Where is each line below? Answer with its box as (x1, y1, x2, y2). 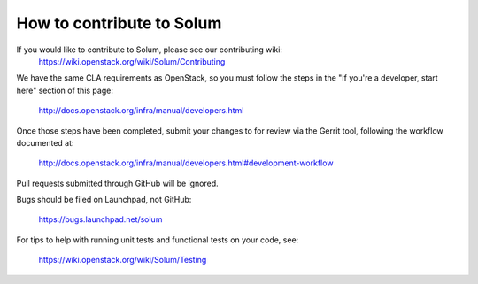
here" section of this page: (16, 85, 114, 96)
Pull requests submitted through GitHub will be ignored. (16, 178, 219, 188)
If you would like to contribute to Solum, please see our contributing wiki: (16, 44, 283, 55)
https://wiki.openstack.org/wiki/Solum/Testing (38, 255, 207, 265)
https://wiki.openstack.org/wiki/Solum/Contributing (38, 56, 226, 66)
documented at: (16, 137, 74, 148)
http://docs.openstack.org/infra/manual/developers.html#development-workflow (38, 157, 334, 168)
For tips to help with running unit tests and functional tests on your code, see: (16, 234, 299, 245)
